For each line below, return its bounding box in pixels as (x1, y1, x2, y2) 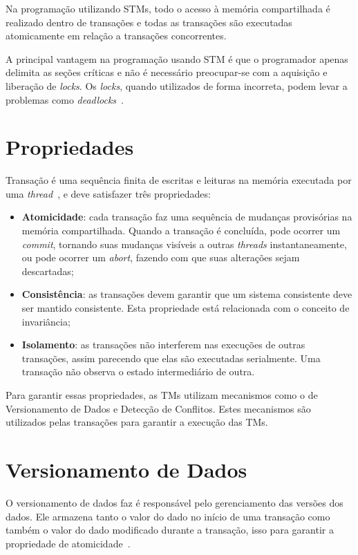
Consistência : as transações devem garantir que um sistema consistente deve (21, 287, 352, 301)
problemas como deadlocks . (6, 92, 124, 106)
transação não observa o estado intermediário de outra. (21, 364, 255, 379)
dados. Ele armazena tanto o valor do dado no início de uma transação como (6, 509, 330, 523)
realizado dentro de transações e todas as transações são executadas (6, 15, 292, 29)
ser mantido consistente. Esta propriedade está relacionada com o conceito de (21, 301, 350, 315)
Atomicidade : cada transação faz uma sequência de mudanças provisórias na (21, 209, 352, 224)
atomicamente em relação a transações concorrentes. (6, 28, 227, 43)
